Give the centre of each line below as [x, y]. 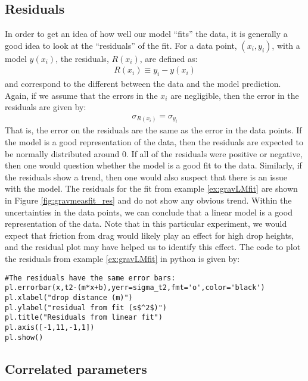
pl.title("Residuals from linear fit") [84, 318]
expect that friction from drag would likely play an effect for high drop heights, [150, 235]
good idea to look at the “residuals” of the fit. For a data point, [121, 45]
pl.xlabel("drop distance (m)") [69, 297]
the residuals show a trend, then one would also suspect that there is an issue [146, 177]
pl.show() [24, 337]
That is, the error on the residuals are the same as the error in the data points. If [153, 130]
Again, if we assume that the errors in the [81, 95]
